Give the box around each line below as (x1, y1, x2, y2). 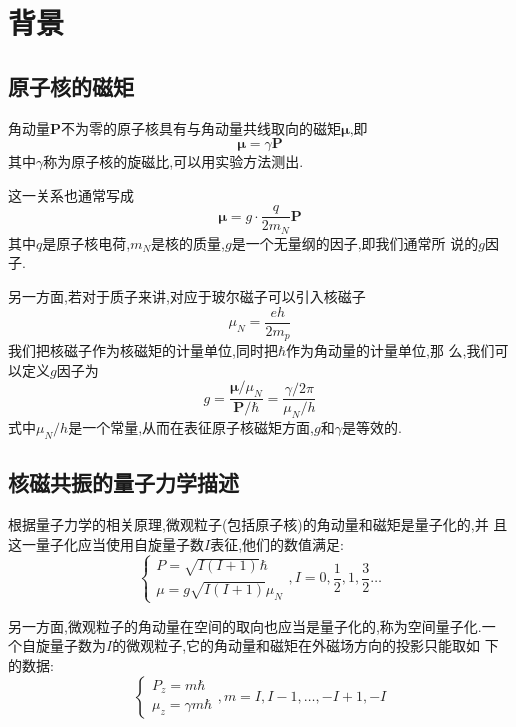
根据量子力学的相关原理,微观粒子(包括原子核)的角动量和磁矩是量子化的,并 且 (8, 513, 508, 534)
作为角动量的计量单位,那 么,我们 (285, 340, 495, 361)
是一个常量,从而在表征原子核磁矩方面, (68, 416, 314, 437)
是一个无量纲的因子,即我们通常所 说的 (231, 232, 479, 253)
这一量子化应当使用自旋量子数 (8, 533, 204, 554)
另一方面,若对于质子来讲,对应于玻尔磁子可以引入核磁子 (8, 286, 366, 307)
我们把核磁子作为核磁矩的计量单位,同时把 (8, 340, 278, 361)
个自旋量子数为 (8, 635, 106, 656)
